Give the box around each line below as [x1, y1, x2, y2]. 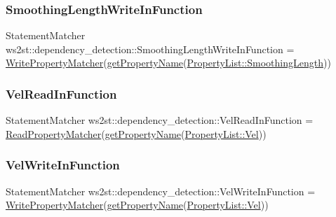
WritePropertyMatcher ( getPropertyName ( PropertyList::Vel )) [6, 197, 269, 212]
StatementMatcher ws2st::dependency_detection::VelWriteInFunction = [6, 183, 316, 198]
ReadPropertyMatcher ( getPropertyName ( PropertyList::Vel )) [6, 126, 267, 141]
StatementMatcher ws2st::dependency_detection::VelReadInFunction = [6, 113, 314, 127]
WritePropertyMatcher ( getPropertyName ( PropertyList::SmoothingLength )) [6, 55, 331, 70]
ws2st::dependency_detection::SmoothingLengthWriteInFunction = [6, 41, 295, 56]
